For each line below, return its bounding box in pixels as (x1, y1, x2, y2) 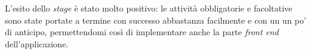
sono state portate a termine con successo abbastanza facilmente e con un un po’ (5, 13, 307, 26)
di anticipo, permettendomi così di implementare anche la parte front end (5, 25, 279, 38)
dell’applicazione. (5, 37, 69, 50)
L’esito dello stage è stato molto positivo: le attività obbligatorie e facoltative (5, 2, 293, 14)
